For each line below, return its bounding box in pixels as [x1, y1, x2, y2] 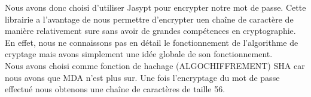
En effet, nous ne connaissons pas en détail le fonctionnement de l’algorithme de [5, 36, 298, 48]
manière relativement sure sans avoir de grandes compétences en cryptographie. [5, 24, 296, 37]
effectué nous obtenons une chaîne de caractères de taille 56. [5, 83, 225, 95]
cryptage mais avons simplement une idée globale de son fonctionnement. [5, 48, 273, 60]
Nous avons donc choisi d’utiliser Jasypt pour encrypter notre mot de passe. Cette [5, 1, 306, 13]
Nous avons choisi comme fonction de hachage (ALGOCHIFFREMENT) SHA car [5, 59, 305, 71]
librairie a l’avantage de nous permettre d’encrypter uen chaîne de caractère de [5, 12, 294, 25]
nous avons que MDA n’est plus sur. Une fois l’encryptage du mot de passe [5, 71, 280, 83]
